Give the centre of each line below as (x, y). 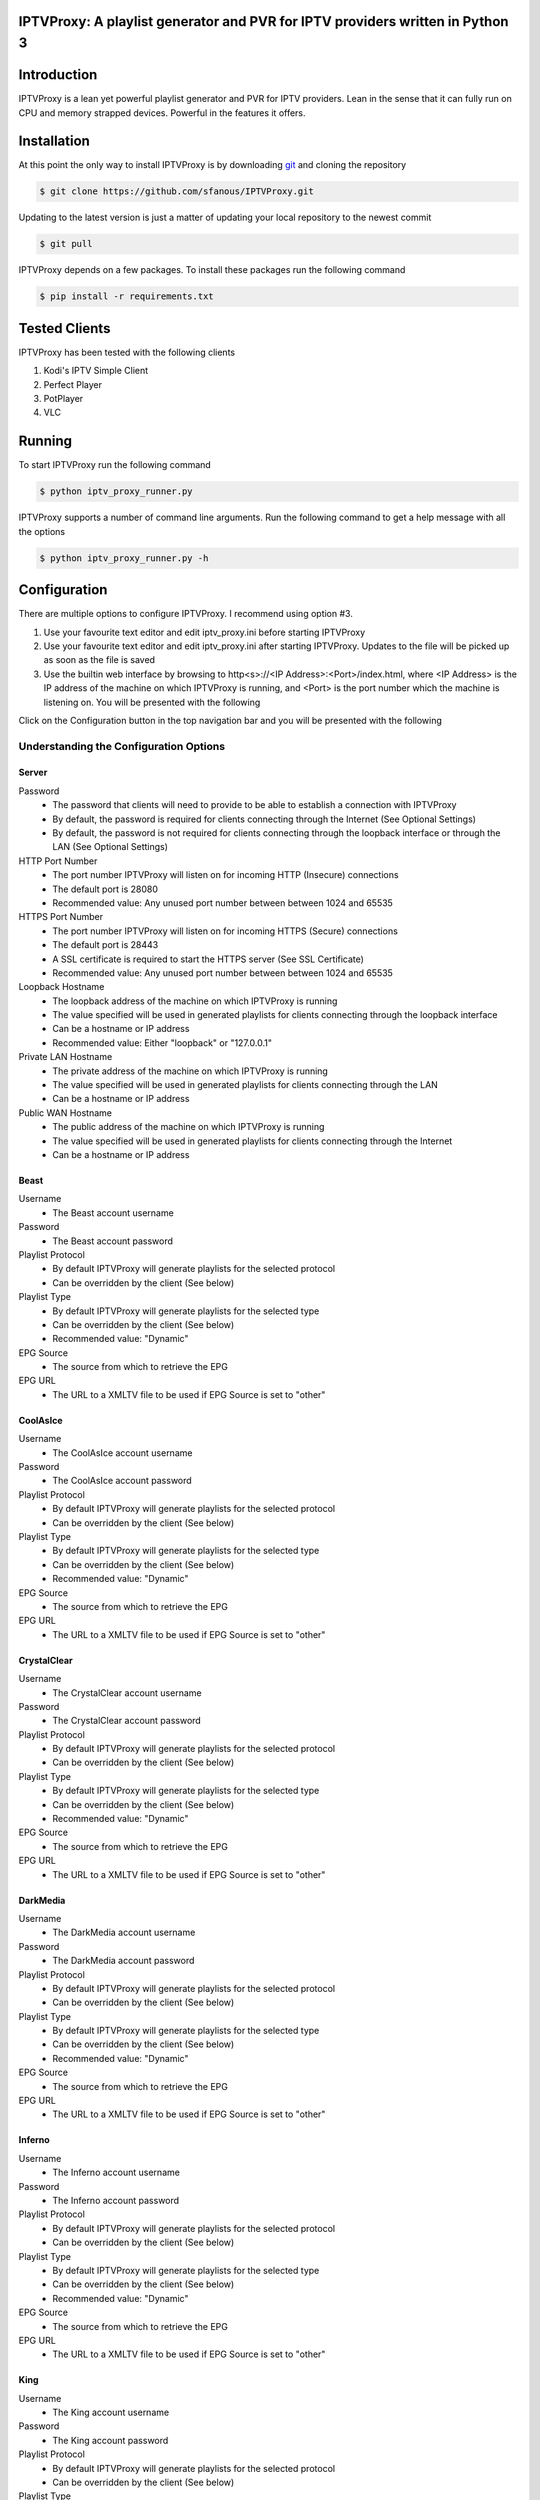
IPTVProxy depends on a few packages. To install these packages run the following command (212, 270)
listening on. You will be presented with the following (152, 702)
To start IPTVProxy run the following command (115, 465)
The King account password (110, 2440)
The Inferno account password (116, 2200)
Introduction (58, 75)
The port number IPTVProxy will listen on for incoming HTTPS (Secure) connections (225, 931)
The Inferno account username (116, 2172)
